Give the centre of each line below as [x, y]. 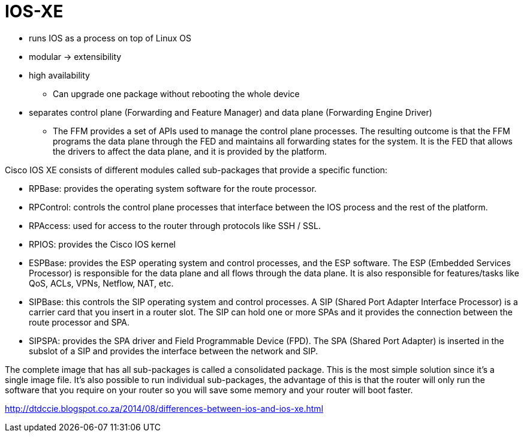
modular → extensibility [75, 56]
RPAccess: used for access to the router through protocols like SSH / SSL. [175, 225]
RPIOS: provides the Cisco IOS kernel [102, 244]
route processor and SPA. [79, 322]
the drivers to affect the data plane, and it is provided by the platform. [190, 151]
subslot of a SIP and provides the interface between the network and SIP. [174, 351]
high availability [59, 75]
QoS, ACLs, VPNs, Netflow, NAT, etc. [101, 283]
